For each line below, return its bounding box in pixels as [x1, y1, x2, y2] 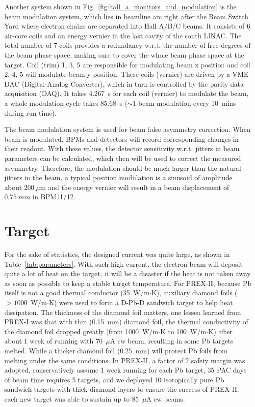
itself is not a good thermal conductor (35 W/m [4, 287, 150, 298]
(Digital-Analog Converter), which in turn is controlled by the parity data [22, 78, 244, 89]
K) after [208, 326, 232, 336]
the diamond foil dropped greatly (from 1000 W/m [4, 326, 158, 336]
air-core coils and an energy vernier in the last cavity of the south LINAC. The [4, 30, 242, 40]
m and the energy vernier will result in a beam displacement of [40, 182, 229, 192]
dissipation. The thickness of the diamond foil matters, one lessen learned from [4, 307, 241, 317]
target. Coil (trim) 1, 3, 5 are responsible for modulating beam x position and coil [4, 59, 251, 69]
